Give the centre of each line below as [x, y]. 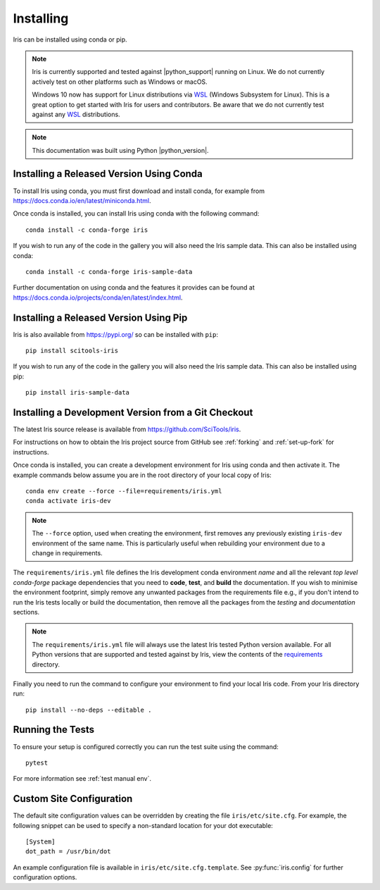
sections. [26, 612]
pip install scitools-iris [72, 351]
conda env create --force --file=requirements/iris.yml [124, 491]
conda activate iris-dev [68, 501]
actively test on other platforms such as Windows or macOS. [120, 82]
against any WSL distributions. [76, 114]
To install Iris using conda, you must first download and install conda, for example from [139, 191]
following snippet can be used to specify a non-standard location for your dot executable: [143, 825]
